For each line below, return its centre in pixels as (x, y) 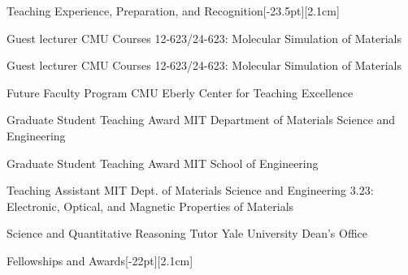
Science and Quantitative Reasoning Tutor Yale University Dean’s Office (187, 233)
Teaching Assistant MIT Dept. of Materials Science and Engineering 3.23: (190, 190)
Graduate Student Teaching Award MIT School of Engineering (163, 163)
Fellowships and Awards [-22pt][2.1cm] (100, 260)
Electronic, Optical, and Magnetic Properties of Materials (150, 206)
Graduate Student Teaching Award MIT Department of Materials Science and (201, 120)
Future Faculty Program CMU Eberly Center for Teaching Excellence (180, 92)
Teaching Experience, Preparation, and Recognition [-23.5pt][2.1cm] (173, 11)
